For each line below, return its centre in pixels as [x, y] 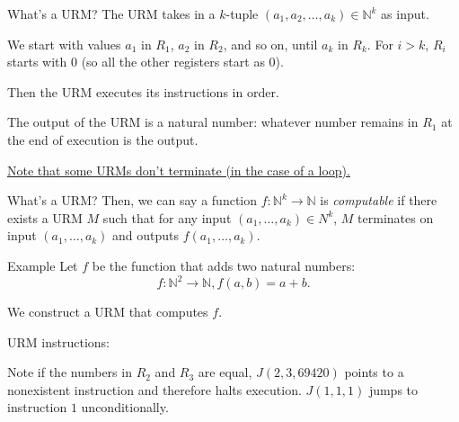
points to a [374, 372]
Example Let [43, 265]
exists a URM [45, 217]
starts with [37, 62]
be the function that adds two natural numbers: [224, 265]
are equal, [225, 372]
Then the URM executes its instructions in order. [143, 91]
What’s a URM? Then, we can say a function [132, 200]
